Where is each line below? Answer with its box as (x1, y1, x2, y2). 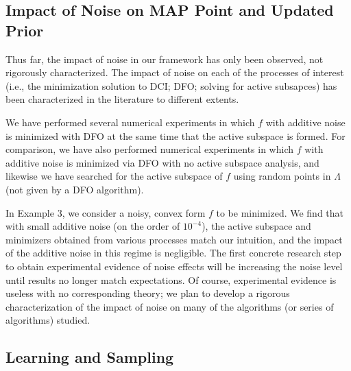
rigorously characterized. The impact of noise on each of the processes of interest (5, 65, 344, 80)
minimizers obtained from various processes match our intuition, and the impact (5, 232, 343, 246)
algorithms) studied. (5, 313, 90, 327)
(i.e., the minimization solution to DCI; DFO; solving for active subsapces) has (5, 78, 337, 93)
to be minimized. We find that (216, 205, 344, 219)
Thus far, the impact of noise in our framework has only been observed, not (5, 51, 324, 66)
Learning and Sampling (5, 346, 174, 368)
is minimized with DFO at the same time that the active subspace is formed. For (5, 128, 346, 143)
